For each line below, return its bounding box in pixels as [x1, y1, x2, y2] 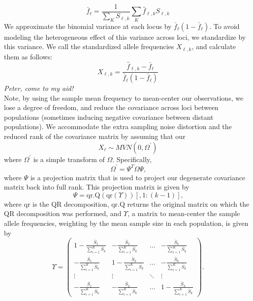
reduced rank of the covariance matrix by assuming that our [4, 131, 186, 141]
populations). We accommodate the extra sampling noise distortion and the [4, 121, 232, 132]
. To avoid [209, 21, 240, 31]
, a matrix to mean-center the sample [127, 208, 240, 219]
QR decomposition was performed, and [4, 208, 122, 219]
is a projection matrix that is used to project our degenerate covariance [30, 172, 246, 182]
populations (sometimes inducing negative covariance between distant [4, 111, 214, 122]
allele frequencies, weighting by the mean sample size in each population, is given [4, 218, 249, 228]
